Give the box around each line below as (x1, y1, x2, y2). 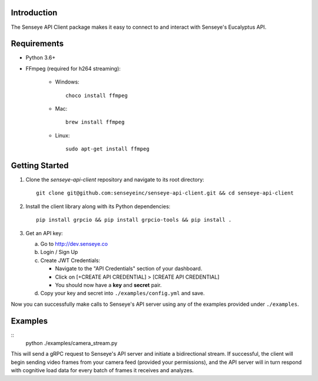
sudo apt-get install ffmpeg (65, 146, 150, 152)
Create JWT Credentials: (40, 256, 100, 264)
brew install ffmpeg (65, 119, 125, 126)
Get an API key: (25, 229, 63, 236)
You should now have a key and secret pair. (55, 281, 162, 288)
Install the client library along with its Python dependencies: (25, 203, 171, 210)
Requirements (11, 39, 64, 49)
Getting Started (11, 161, 69, 171)
